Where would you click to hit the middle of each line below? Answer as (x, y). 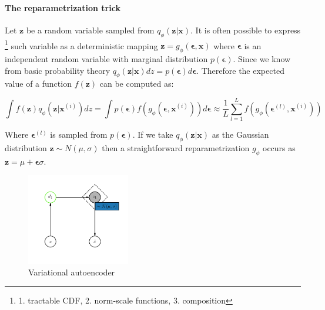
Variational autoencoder (72, 272)
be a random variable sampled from (90, 30)
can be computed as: (137, 84)
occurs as (279, 147)
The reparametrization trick (63, 7)
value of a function (38, 84)
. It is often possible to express (246, 30)
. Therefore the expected (240, 70)
